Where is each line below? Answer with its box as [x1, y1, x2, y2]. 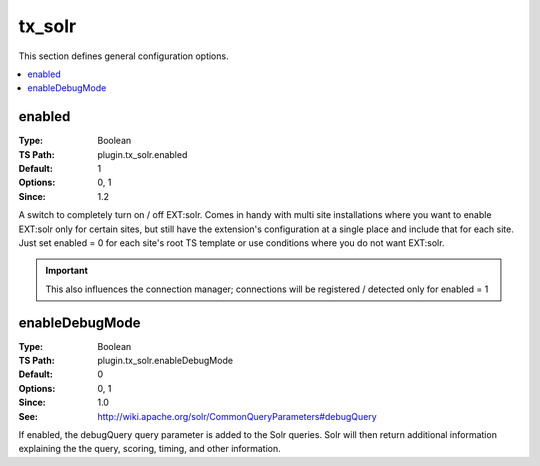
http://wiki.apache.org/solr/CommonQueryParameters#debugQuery [97, 410, 377, 422]
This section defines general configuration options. [18, 50, 229, 62]
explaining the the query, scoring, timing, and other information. [18, 443, 282, 455]
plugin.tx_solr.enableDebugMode [97, 355, 234, 367]
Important [45, 265, 89, 277]
